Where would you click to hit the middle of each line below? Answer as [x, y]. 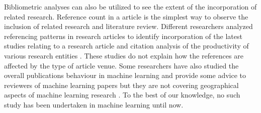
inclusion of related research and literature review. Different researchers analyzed [128, 26]
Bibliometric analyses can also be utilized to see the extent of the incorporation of [130, 6]
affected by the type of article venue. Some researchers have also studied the [121, 65]
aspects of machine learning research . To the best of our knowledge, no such [122, 95]
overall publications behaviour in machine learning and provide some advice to [125, 75]
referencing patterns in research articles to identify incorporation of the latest [123, 36]
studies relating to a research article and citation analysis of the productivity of [126, 46]
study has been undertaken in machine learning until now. [94, 104]
